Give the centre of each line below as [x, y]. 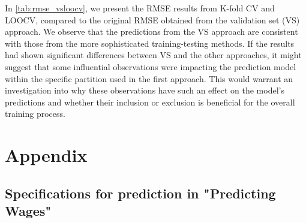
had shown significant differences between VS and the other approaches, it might [153, 55]
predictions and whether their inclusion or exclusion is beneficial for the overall [150, 102]
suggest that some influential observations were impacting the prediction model [151, 66]
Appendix [46, 155]
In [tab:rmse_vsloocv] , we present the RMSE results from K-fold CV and [140, 8]
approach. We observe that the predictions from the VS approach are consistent [151, 31]
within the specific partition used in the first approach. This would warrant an [149, 78]
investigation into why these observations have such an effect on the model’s [145, 90]
